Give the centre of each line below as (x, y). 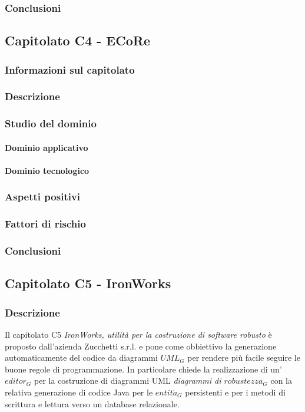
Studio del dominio (51, 123)
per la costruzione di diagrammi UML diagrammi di (127, 380)
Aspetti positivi (43, 197)
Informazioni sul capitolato (70, 69)
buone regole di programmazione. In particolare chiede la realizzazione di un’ (143, 369)
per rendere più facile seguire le (244, 357)
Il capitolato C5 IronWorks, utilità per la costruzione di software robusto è (138, 334)
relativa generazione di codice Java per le (79, 392)
